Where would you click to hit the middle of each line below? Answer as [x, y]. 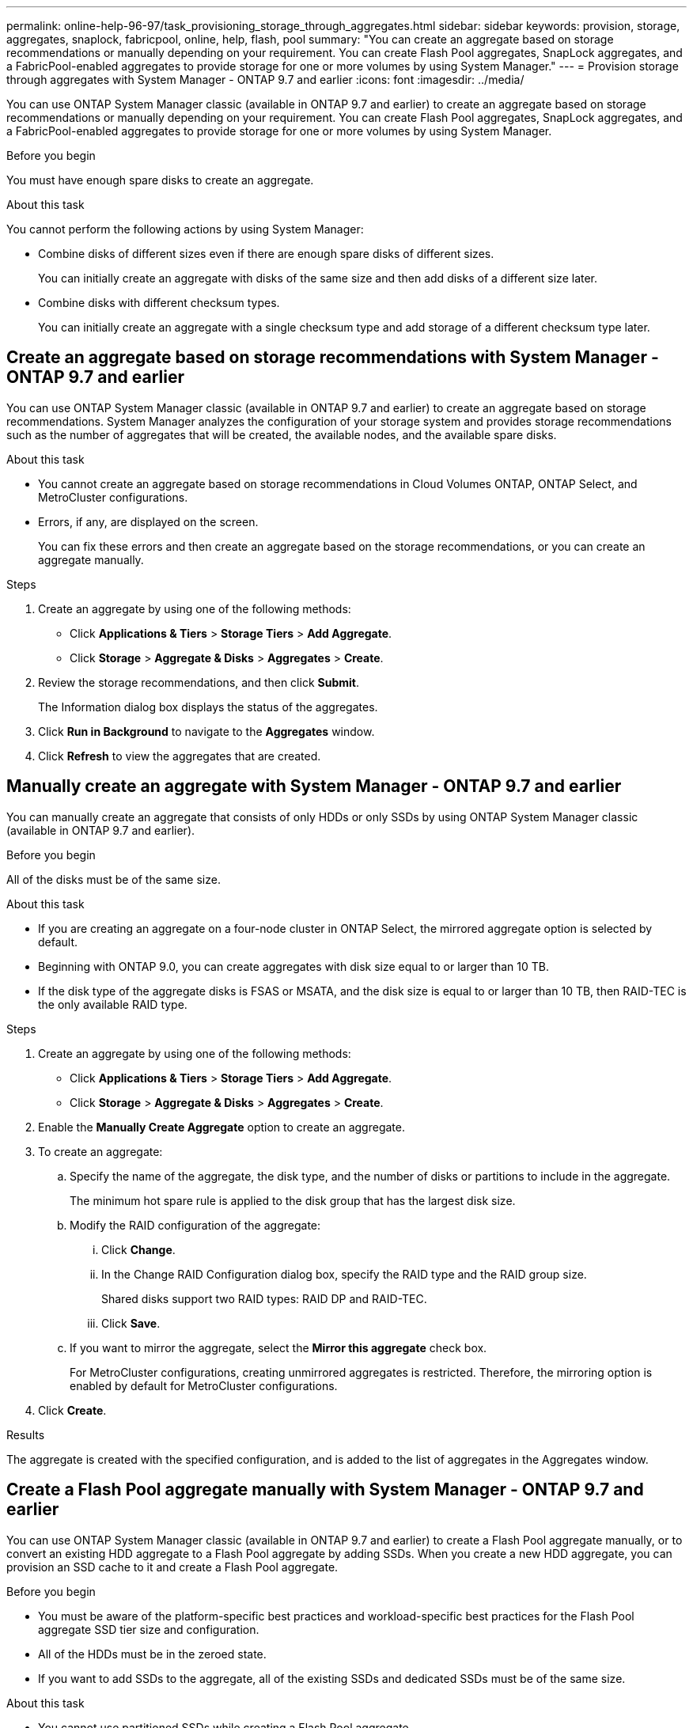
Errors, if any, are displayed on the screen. [148, 521]
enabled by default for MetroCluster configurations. [204, 1385]
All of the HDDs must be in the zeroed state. [152, 1654]
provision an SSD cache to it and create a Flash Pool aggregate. [172, 1567]
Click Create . [72, 1410]
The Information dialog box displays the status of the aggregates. [208, 707]
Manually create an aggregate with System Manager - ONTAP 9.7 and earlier [314, 786]
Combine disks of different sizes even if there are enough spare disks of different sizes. [266, 254]
